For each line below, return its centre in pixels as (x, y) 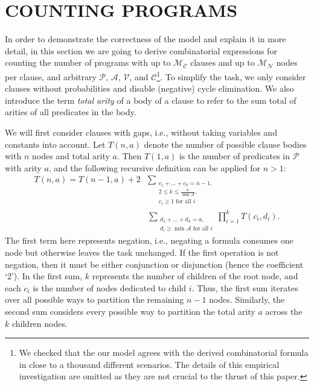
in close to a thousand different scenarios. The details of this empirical (149, 364)
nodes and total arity (71, 156)
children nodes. (40, 323)
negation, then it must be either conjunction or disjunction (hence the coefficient (154, 264)
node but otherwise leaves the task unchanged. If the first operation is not (142, 252)
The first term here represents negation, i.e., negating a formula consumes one (149, 240)
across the (284, 311)
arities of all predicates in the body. (71, 112)
